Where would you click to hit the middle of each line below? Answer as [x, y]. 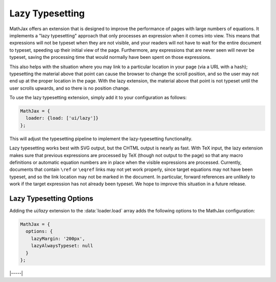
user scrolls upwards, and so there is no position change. [70, 88]
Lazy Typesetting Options [51, 198]
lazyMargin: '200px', [58, 238]
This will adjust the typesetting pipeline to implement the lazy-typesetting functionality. [101, 139]
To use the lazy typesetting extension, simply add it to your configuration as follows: [98, 98]
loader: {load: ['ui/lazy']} [62, 118]
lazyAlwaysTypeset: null [62, 246]
